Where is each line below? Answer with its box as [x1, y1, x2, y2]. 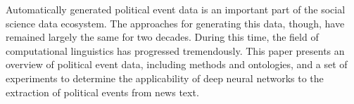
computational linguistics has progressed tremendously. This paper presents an [6, 43, 345, 58]
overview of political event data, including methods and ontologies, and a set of [6, 57, 348, 72]
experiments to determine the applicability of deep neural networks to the [6, 70, 324, 85]
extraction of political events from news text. [6, 84, 199, 99]
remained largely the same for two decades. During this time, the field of [6, 30, 319, 44]
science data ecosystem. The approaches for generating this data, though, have [6, 15, 345, 30]
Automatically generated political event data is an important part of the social [6, 2, 346, 16]
